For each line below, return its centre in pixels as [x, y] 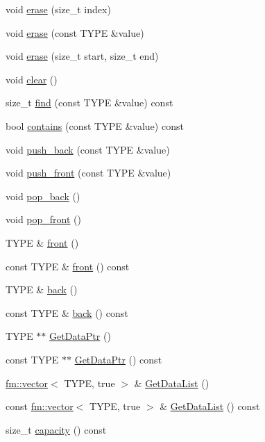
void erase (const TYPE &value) [75, 32]
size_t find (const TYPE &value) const [89, 103]
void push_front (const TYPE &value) [88, 173]
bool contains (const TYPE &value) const [95, 125]
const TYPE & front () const [68, 266]
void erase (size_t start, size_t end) [82, 56]
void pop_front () [43, 219]
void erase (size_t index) [58, 9]
